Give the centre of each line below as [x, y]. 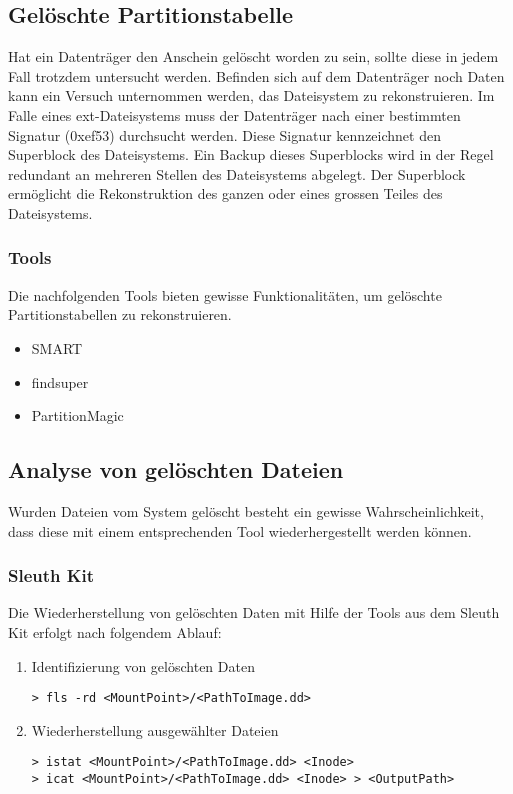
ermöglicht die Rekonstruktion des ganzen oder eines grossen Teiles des [225, 193]
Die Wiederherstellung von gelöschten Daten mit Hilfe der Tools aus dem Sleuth [254, 612]
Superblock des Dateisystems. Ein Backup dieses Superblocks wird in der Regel [251, 154]
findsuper [60, 381]
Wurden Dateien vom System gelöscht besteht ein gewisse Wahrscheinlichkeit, [246, 510]
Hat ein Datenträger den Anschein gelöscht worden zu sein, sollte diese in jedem [253, 56]
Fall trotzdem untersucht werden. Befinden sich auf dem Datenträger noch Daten [256, 75]
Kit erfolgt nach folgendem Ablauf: [115, 631]
